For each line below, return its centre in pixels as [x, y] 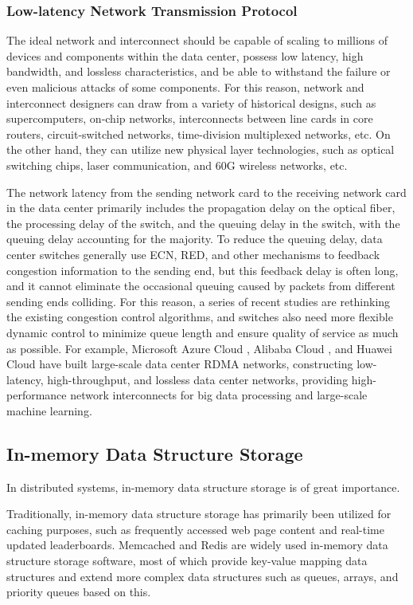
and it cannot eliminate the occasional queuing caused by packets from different [201, 286]
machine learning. [49, 410]
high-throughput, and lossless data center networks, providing [198, 379]
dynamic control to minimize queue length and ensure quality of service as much [203, 332]
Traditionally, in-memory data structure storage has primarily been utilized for [199, 514]
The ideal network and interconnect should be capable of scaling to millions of [197, 40]
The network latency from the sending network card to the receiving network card [206, 192]
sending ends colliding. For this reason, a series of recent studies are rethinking [199, 301]
